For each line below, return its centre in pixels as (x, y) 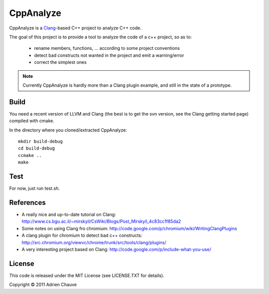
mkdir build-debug (41, 141)
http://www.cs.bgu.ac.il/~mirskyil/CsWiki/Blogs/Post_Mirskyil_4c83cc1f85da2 (101, 221)
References (27, 203)
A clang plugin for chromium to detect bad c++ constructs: (82, 235)
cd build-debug (37, 148)
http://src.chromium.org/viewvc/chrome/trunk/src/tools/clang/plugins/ (94, 242)
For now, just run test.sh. (34, 188)
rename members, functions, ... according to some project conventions (107, 48)
